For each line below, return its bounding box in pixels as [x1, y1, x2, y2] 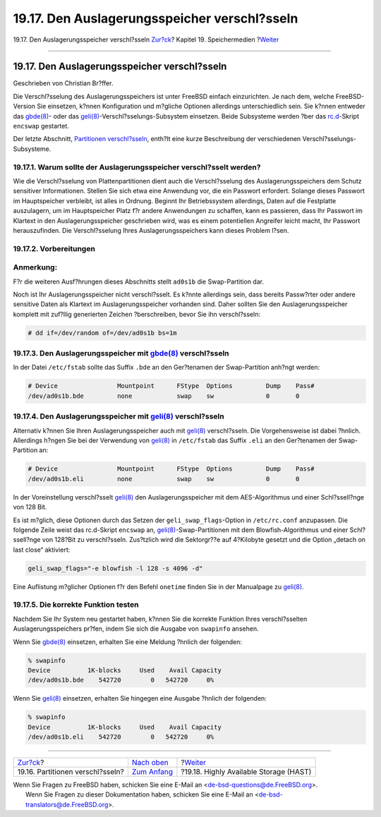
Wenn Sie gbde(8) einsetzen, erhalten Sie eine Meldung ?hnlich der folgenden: [13, 637, 243, 646]
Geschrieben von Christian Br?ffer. [13, 79, 114, 87]
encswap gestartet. [13, 122, 70, 131]
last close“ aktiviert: [13, 545, 71, 554]
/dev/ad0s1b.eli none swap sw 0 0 [28, 475, 300, 483]
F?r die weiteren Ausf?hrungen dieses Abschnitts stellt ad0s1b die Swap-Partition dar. [13, 277, 265, 286]
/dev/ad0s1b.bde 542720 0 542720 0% [28, 676, 214, 684]
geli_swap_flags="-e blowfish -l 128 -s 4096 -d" [28, 564, 203, 572]
